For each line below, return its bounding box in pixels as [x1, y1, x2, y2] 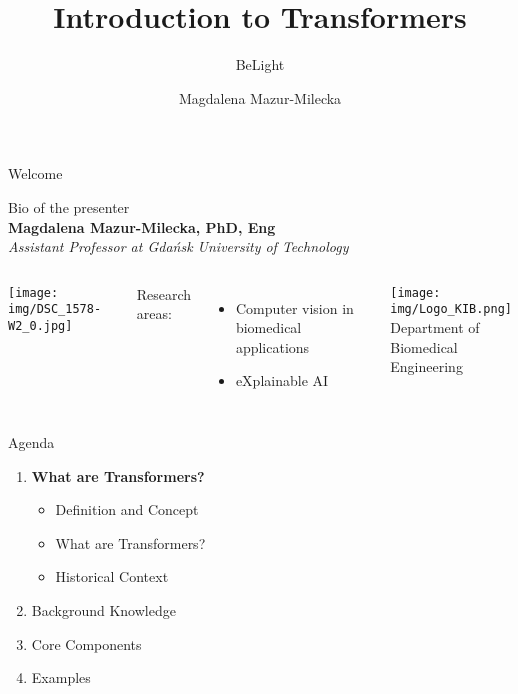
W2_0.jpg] [8, 319, 73, 333]
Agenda [8, 432, 55, 453]
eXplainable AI [235, 370, 329, 391]
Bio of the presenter [8, 196, 130, 217]
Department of [390, 317, 480, 337]
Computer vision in [235, 297, 354, 318]
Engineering [390, 356, 463, 377]
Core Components [31, 633, 142, 654]
